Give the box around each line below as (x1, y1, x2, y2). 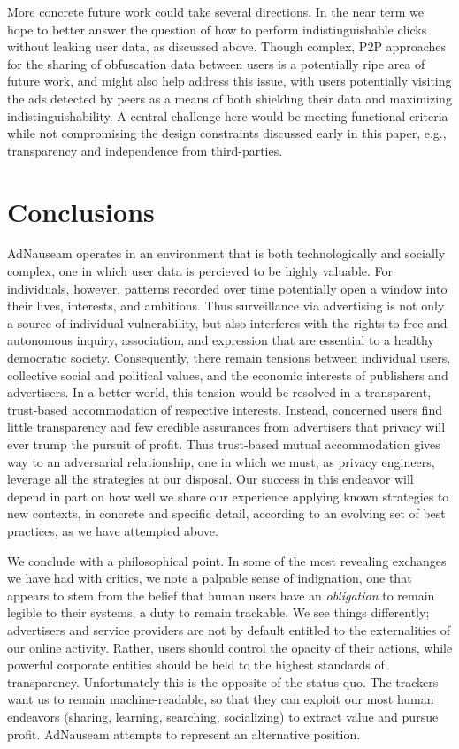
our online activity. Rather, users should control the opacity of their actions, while (7, 638, 453, 656)
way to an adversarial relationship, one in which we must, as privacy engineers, (7, 452, 435, 470)
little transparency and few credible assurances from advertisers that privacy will (7, 417, 446, 436)
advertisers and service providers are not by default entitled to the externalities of (7, 620, 451, 638)
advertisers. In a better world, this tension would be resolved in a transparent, (7, 383, 432, 401)
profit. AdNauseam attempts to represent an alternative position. (7, 724, 361, 743)
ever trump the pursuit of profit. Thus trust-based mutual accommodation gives (7, 435, 440, 453)
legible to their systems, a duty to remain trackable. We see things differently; (7, 603, 430, 622)
